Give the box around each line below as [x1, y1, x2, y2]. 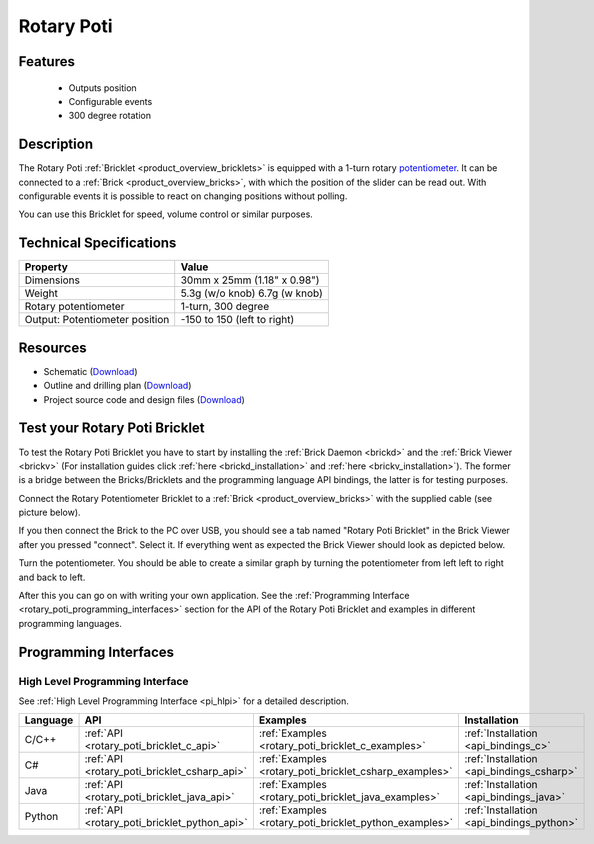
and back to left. [18, 571, 86, 583]
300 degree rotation [68, 110, 152, 122]
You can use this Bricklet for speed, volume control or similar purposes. [18, 208, 314, 220]
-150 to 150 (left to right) [180, 313, 295, 327]
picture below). [18, 506, 81, 519]
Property [24, 260, 69, 274]
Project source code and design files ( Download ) [43, 393, 245, 405]
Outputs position [68, 81, 137, 94]
